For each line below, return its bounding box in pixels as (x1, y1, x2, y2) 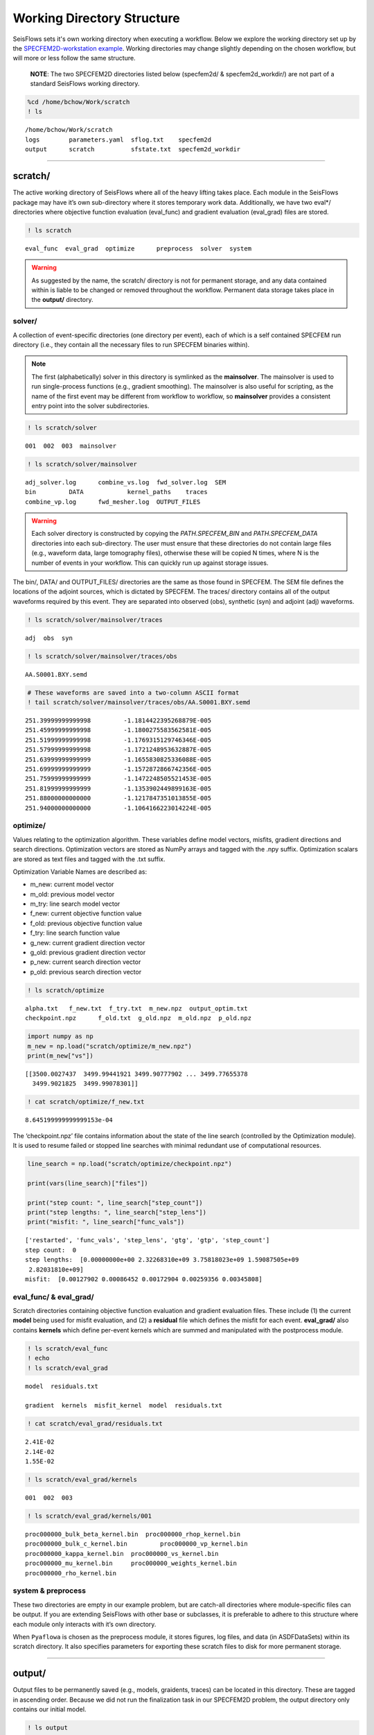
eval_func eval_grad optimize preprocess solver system (25, 244, 252, 253)
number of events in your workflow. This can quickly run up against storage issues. (31, 559, 269, 567)
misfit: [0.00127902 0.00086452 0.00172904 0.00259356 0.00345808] (25, 1275, 262, 1283)
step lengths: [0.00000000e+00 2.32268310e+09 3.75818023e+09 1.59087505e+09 (25, 1256, 299, 1264)
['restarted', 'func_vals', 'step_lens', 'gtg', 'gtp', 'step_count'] (25, 1236, 270, 1244)
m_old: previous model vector (30, 890, 115, 898)
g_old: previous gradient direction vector (30, 948, 146, 957)
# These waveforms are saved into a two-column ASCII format (27, 688, 240, 697)
